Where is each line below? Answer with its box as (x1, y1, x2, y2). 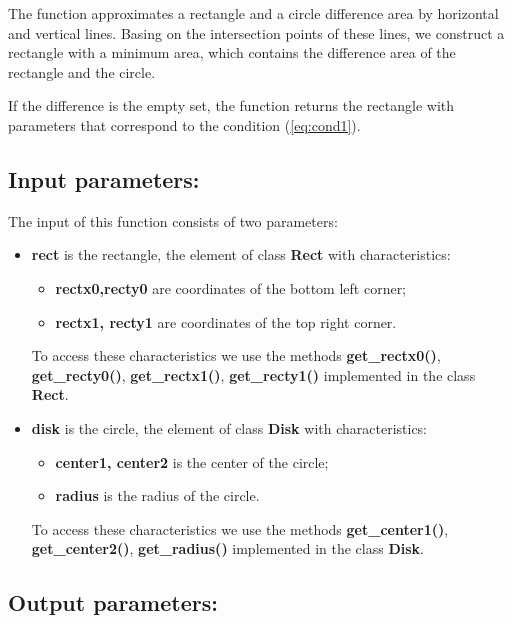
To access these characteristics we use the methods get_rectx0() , (31, 345, 441, 366)
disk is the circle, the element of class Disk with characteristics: (31, 417, 428, 438)
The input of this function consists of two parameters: (8, 210, 338, 231)
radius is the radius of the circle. (55, 485, 260, 506)
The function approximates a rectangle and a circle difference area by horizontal (8, 3, 499, 23)
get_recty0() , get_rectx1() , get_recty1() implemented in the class (31, 364, 476, 385)
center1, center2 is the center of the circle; (55, 451, 329, 472)
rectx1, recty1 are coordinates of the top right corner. (55, 311, 397, 332)
